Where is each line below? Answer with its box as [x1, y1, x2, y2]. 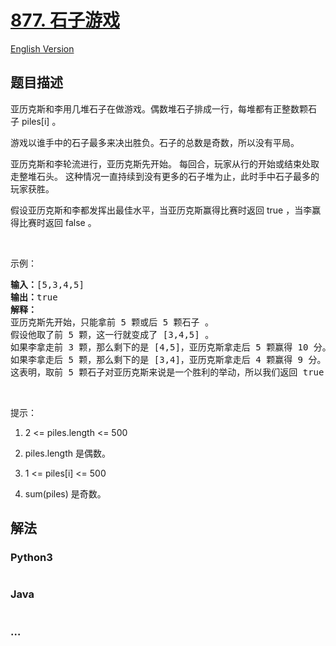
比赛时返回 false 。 [18, 216, 97, 228]
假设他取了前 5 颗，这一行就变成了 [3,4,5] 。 [10, 329, 215, 340]
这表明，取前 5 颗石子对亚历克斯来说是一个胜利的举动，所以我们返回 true [10, 366, 325, 378]
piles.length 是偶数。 [24, 447, 111, 459]
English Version [10, 42, 75, 55]
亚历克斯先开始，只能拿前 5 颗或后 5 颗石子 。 [10, 316, 214, 328]
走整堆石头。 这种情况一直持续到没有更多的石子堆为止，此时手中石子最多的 [10, 170, 320, 182]
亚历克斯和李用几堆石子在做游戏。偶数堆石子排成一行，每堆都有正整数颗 [10, 102, 308, 115]
